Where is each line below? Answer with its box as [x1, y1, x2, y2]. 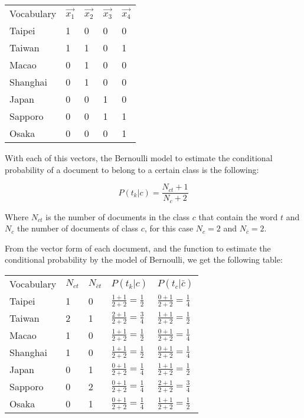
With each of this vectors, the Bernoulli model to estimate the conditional [5, 152, 273, 164]
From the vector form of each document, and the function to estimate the [5, 241, 271, 254]
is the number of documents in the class [45, 210, 190, 223]
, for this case [144, 222, 194, 234]
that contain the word [198, 210, 278, 223]
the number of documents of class [17, 222, 139, 234]
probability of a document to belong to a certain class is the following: [5, 163, 259, 175]
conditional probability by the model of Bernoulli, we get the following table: [5, 253, 283, 266]
